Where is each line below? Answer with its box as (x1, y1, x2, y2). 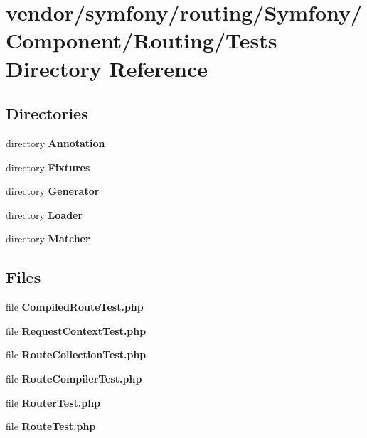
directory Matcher (6, 231, 90, 246)
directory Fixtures (6, 159, 90, 174)
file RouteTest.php (6, 419, 96, 434)
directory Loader (6, 207, 83, 222)
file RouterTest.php (6, 395, 101, 410)
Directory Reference (6, 53, 208, 82)
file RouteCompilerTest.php (6, 370, 142, 385)
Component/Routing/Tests (6, 26, 277, 55)
